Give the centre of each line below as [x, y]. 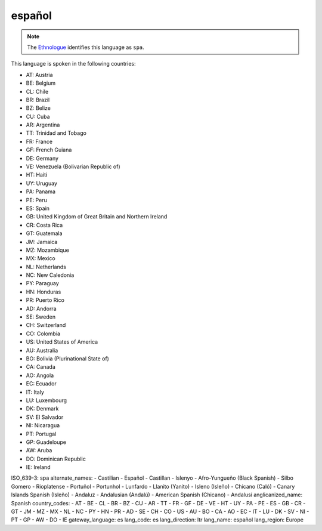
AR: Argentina [43, 125]
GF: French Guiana [49, 150]
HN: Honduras [44, 292]
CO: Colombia [43, 334]
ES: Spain [38, 208]
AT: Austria [39, 75]
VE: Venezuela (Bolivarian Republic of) [73, 166]
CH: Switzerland [46, 325]
